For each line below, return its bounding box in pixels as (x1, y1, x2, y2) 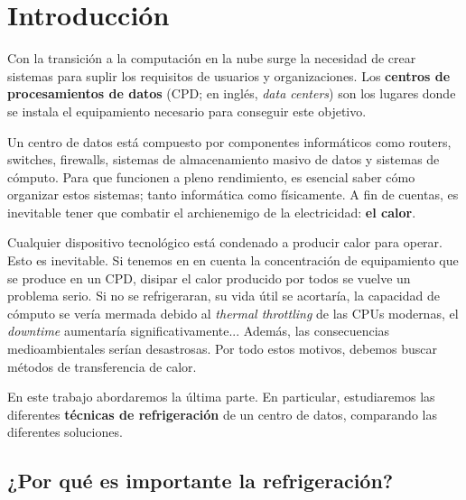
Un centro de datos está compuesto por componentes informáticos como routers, (7, 132, 452, 151)
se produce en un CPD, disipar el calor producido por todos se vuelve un (7, 268, 411, 287)
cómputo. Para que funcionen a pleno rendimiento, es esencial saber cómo (7, 167, 415, 186)
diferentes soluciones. (7, 422, 123, 441)
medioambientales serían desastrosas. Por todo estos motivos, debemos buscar (7, 339, 437, 358)
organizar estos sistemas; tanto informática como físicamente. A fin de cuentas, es (7, 185, 459, 204)
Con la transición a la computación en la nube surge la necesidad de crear (7, 49, 416, 68)
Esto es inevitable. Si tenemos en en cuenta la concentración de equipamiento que (7, 251, 459, 270)
